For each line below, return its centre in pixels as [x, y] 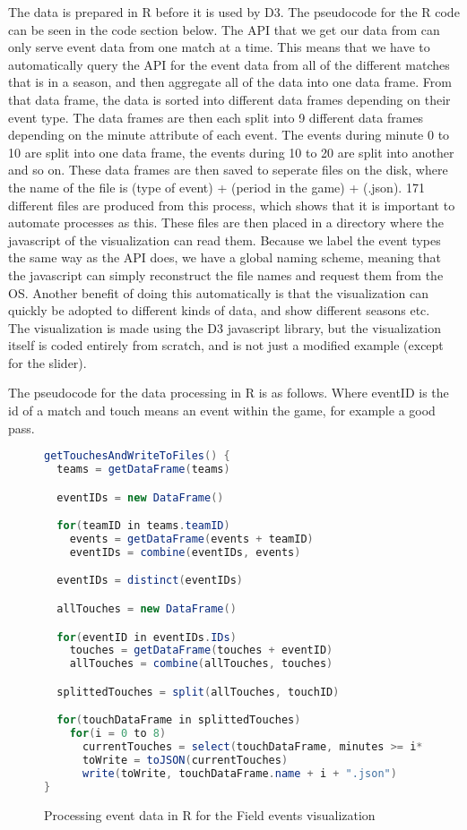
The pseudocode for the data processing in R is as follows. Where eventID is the [229, 393]
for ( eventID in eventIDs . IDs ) [147, 637]
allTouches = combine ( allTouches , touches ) [201, 664]
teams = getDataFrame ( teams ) [143, 470]
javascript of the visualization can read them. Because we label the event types [225, 240]
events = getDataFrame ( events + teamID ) [191, 539]
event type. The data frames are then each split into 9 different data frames [216, 117]
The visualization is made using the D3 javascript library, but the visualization [225, 327]
